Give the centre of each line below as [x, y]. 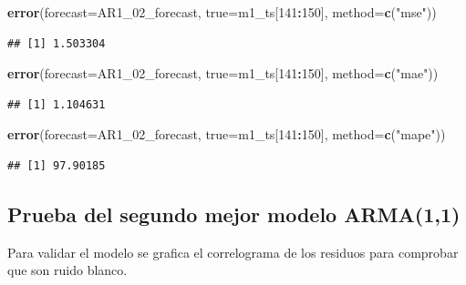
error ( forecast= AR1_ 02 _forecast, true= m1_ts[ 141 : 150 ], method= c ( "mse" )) [222, 12]
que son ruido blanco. [67, 270]
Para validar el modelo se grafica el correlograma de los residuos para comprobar [233, 252]
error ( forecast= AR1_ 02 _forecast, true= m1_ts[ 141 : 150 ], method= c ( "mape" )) [227, 134]
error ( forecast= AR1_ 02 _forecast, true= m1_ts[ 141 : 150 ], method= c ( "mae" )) [223, 73]
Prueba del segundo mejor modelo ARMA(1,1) [234, 214]
